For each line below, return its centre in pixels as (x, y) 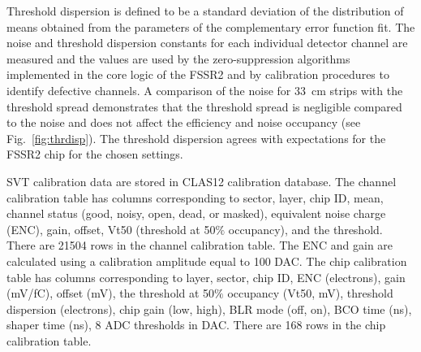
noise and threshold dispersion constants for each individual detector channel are (207, 43)
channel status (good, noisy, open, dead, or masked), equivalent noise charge (196, 213)
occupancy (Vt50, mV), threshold (310, 293)
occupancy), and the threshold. (305, 229)
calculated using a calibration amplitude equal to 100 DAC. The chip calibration (207, 261)
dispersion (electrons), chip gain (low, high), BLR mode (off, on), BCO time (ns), (209, 309)
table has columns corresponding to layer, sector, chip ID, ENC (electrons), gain (206, 277)
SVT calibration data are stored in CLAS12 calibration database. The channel (202, 181)
